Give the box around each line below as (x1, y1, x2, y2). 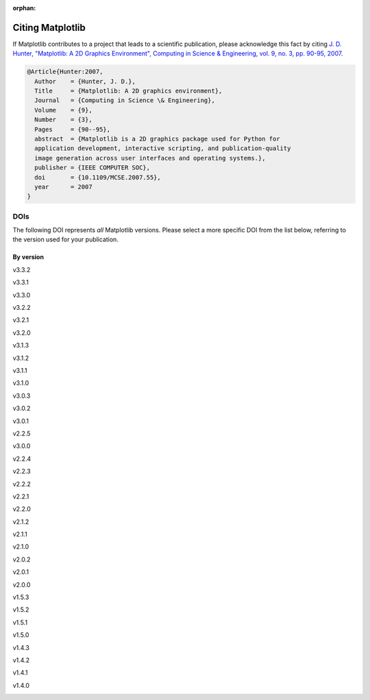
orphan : (12, 4, 36, 12)
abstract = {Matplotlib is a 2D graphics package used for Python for (34, 135, 280, 143)
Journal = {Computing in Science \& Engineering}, (34, 97, 215, 104)
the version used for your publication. (12, 235, 119, 243)
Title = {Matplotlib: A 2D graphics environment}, (34, 87, 223, 95)
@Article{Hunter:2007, (27, 68, 103, 75)
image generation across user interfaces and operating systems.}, (34, 154, 266, 162)
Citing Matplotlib (12, 21, 86, 34)
